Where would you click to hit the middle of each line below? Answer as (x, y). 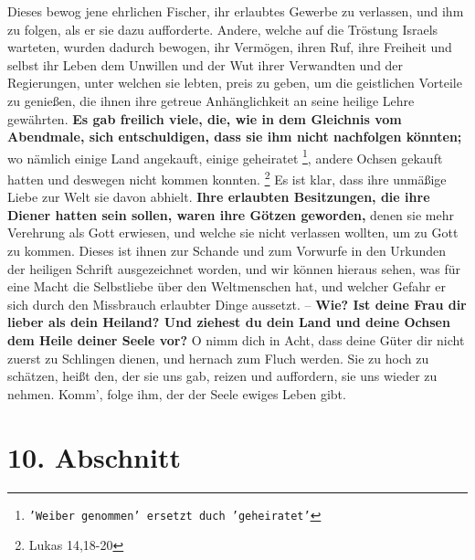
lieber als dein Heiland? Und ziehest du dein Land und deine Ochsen (229, 322)
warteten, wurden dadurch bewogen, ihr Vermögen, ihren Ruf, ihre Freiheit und (230, 47)
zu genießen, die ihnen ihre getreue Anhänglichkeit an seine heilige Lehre (211, 100)
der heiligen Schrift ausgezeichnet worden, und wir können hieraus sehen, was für (234, 268)
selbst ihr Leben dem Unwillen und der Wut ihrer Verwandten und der (206, 64)
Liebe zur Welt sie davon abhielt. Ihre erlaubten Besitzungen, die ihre (219, 197)
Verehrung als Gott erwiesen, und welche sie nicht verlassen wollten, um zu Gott (233, 232)
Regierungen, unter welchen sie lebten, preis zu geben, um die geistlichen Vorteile (235, 83)
